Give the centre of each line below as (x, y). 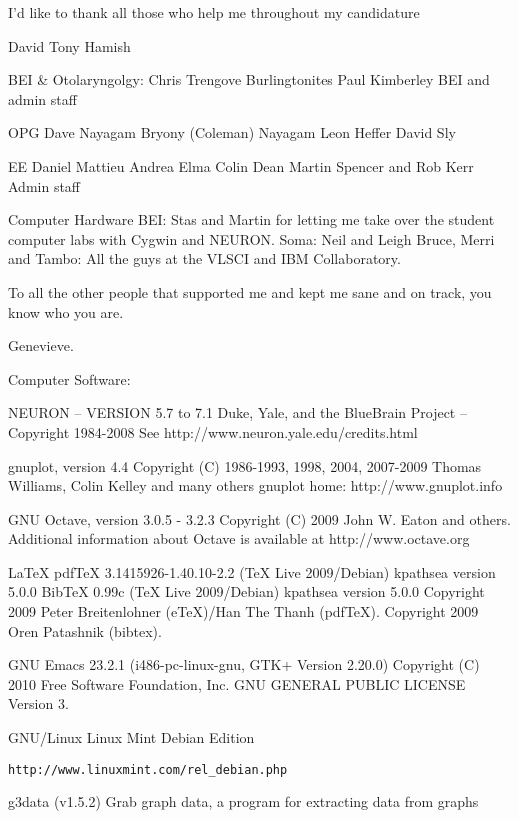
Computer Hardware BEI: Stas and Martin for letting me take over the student (251, 219)
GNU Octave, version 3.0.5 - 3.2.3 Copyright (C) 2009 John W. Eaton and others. (259, 518)
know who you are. (66, 311)
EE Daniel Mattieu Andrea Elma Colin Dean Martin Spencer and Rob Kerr (241, 165)
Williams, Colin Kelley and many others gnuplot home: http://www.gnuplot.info (255, 485)
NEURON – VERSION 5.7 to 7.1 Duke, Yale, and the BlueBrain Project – (237, 412)
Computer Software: (69, 378)
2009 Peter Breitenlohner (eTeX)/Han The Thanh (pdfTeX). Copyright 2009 (243, 611)
